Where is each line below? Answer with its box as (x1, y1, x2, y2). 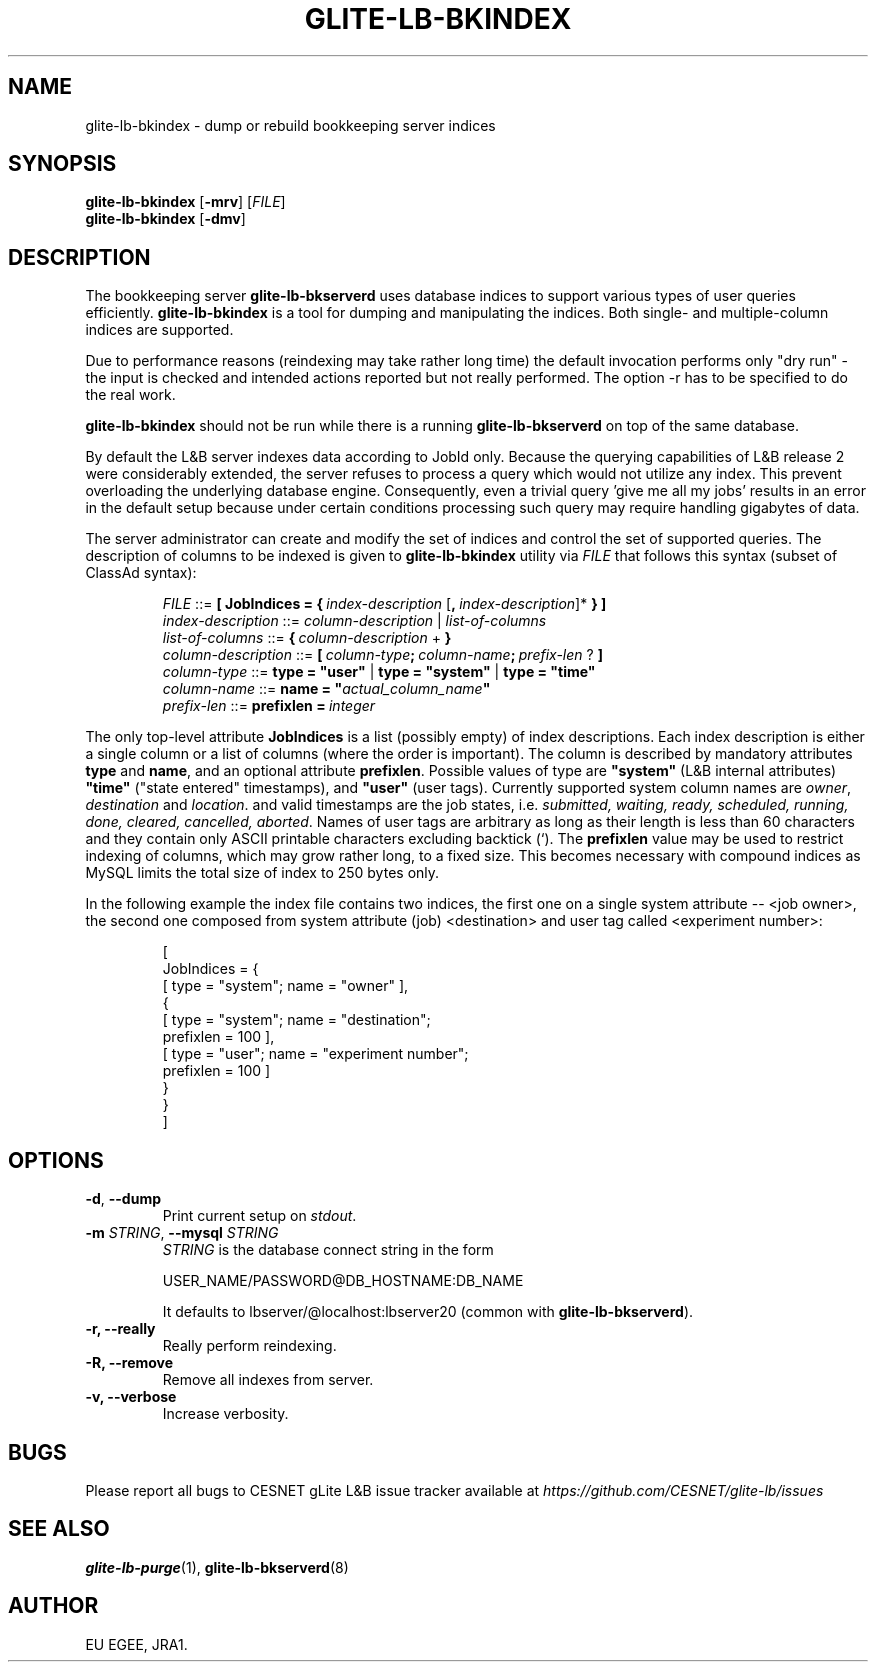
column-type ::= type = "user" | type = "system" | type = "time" (162, 663, 596, 681)
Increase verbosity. (162, 1405, 289, 1423)
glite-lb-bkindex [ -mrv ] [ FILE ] (85, 193, 286, 211)
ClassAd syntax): (85, 564, 197, 582)
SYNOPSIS (8, 151, 117, 177)
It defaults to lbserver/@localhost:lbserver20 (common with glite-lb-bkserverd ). (162, 1303, 694, 1321)
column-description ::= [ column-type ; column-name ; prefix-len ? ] (162, 646, 603, 664)
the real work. (85, 386, 176, 404)
